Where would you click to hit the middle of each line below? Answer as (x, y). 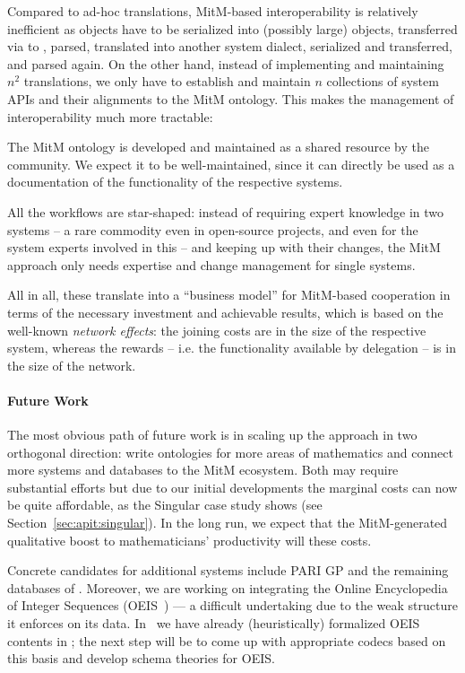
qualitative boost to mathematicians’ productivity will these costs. (189, 540)
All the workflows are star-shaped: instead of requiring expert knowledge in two (226, 211)
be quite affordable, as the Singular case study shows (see (165, 505)
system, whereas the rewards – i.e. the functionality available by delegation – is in (232, 348)
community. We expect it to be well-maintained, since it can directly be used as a (231, 164)
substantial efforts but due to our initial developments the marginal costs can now (232, 487)
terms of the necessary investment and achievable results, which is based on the (225, 312)
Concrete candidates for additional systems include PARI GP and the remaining (228, 570)
